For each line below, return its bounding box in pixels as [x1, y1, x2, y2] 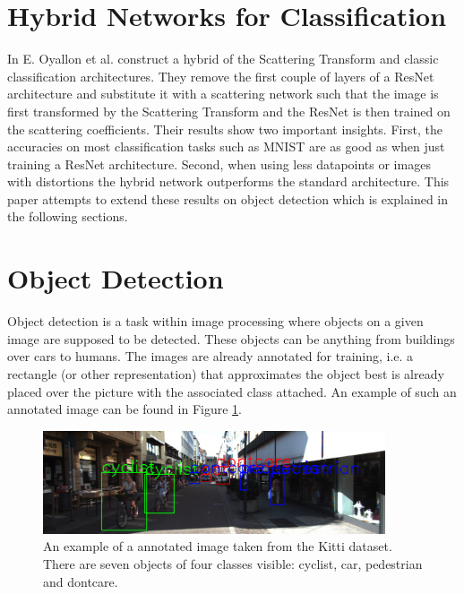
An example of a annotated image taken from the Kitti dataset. [43, 537, 392, 555]
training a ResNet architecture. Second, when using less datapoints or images [7, 154, 431, 173]
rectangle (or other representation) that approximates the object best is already [7, 364, 444, 383]
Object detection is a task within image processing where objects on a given [7, 312, 424, 331]
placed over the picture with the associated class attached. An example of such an [7, 382, 457, 400]
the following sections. [7, 207, 128, 226]
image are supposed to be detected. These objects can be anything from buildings [7, 329, 455, 348]
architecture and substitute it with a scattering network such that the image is [7, 84, 439, 103]
